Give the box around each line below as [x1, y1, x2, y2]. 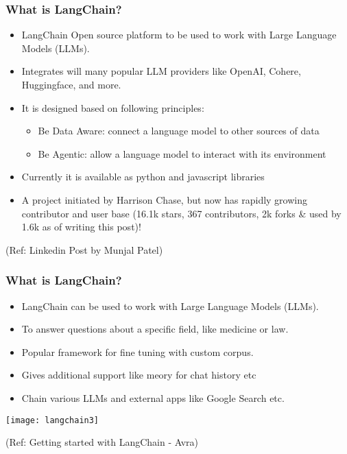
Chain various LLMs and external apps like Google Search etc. [21, 390, 285, 405]
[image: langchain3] [5, 415, 99, 425]
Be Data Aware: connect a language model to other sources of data [38, 123, 320, 138]
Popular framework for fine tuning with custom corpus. [21, 344, 254, 359]
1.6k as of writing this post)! [21, 219, 141, 234]
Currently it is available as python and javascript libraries [21, 169, 265, 184]
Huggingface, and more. [21, 77, 121, 91]
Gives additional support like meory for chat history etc [21, 368, 256, 382]
